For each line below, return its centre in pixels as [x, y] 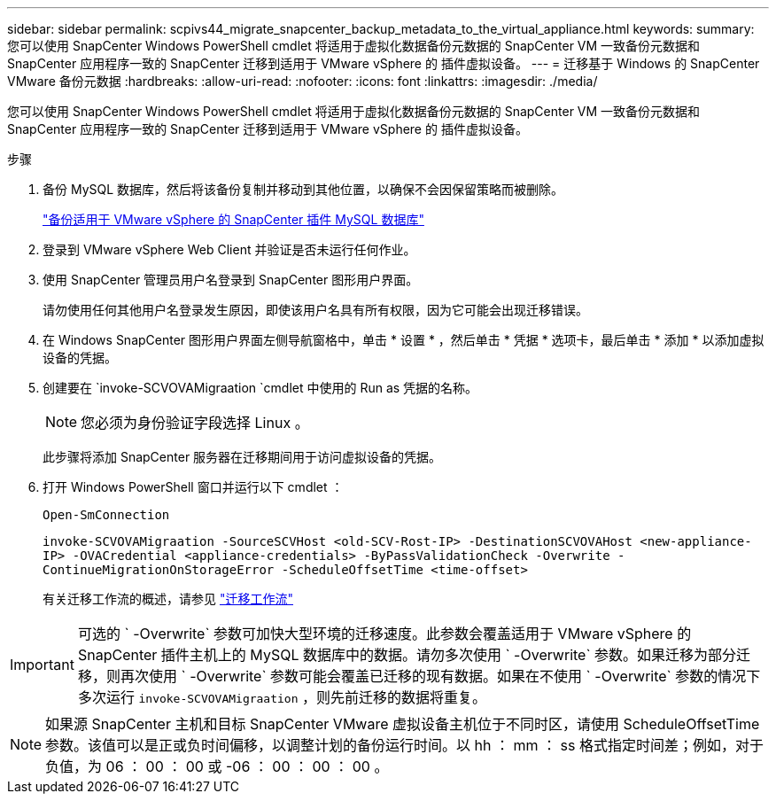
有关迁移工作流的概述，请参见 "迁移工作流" [168, 599]
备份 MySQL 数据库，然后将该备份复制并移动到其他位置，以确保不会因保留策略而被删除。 [303, 189]
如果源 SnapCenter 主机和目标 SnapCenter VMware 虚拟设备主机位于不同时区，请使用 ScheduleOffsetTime [403, 724]
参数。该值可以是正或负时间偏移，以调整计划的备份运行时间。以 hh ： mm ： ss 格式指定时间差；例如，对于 [404, 745]
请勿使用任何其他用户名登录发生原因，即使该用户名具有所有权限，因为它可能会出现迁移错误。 [315, 310]
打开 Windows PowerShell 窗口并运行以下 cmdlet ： [193, 487]
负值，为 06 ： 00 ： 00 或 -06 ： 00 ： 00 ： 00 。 [217, 766]
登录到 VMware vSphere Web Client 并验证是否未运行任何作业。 [229, 249]
